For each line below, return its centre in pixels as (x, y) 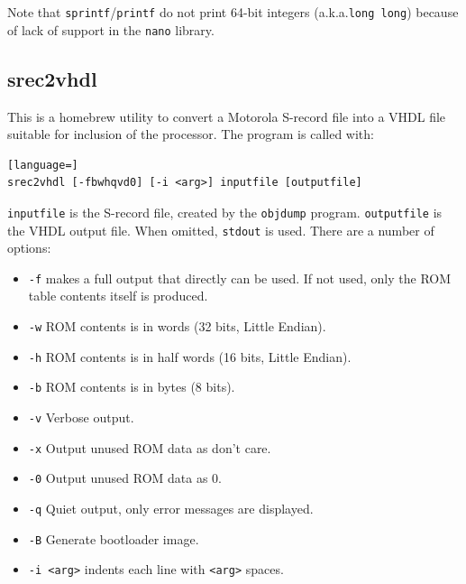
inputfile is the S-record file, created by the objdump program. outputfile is (225, 212)
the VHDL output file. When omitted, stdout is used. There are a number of (221, 230)
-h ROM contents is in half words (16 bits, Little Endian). (190, 356)
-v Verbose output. (81, 417)
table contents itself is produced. (118, 296)
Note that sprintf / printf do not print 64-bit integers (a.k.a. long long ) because (233, 12)
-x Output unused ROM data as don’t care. (150, 447)
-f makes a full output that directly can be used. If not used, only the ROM (240, 278)
